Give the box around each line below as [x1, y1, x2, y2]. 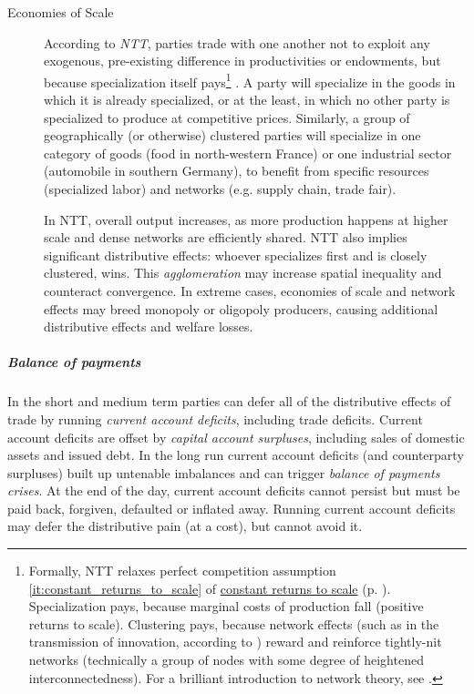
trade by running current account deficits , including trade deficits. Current [7, 409, 423, 428]
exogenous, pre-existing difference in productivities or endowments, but [44, 51, 441, 70]
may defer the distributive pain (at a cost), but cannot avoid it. [7, 516, 363, 536]
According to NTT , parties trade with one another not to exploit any [44, 33, 430, 52]
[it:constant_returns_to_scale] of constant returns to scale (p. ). [28, 578, 391, 597]
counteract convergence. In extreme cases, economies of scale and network [44, 281, 456, 300]
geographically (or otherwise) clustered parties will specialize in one [44, 126, 421, 145]
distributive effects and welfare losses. [44, 317, 253, 336]
